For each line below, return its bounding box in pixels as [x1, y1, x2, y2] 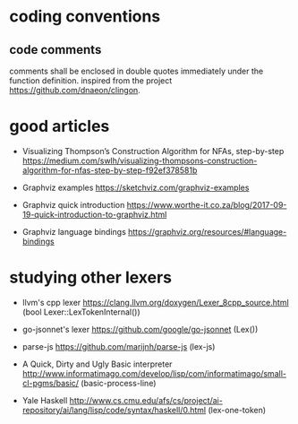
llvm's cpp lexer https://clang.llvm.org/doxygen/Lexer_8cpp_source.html [21, 297, 289, 307]
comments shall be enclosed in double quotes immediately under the [9, 65, 264, 76]
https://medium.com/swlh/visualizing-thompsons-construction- [21, 155, 258, 166]
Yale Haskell [21, 394, 68, 405]
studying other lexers [9, 267, 173, 288]
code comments [9, 42, 102, 57]
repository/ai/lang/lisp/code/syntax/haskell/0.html [21, 404, 207, 415]
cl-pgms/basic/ [21, 377, 79, 388]
